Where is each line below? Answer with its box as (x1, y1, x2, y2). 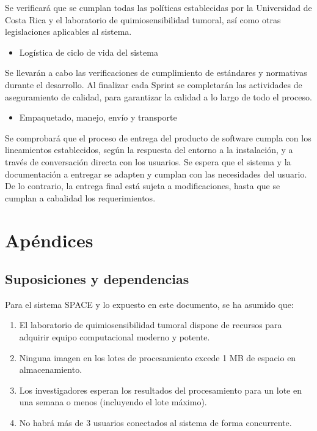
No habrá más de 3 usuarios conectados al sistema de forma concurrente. (19, 416, 292, 429)
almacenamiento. (19, 363, 82, 376)
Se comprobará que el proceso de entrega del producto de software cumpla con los (5, 131, 312, 144)
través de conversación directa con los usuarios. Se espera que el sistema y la (5, 155, 291, 168)
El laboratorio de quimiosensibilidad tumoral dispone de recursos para (19, 318, 282, 331)
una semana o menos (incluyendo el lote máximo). (19, 395, 207, 408)
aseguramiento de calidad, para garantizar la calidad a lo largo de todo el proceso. (5, 90, 312, 103)
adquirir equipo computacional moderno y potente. (19, 331, 210, 343)
